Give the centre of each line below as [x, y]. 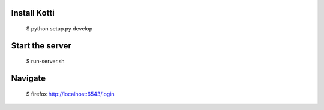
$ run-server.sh [46, 61]
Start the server [41, 46]
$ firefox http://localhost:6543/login [70, 94]
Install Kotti [33, 13]
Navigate [28, 79]
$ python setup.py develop [59, 29]
